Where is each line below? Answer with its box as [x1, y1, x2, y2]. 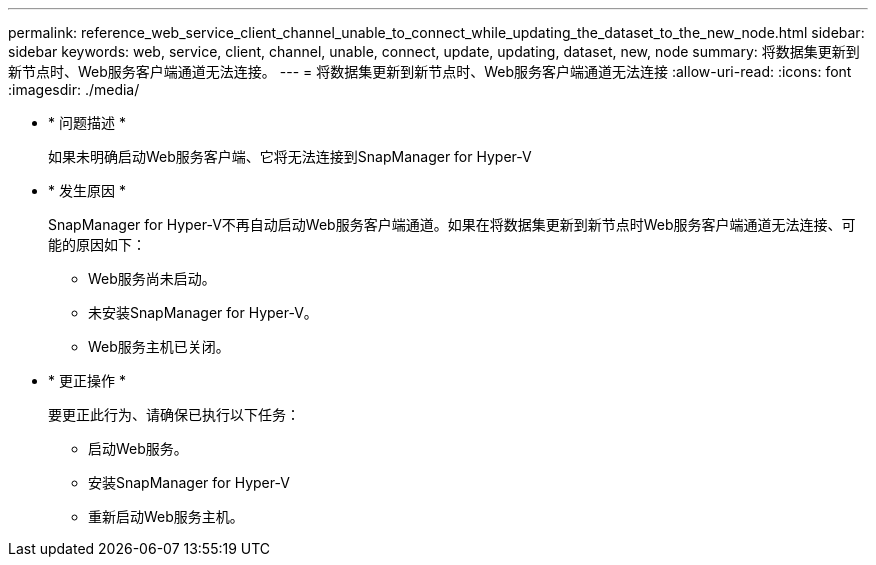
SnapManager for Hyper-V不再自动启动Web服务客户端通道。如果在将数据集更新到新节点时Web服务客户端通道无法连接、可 [48, 216, 856, 233]
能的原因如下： [48, 236, 146, 253]
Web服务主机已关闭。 [88, 338, 230, 355]
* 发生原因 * [48, 182, 126, 199]
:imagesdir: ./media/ [8, 81, 140, 98]
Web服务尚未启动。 [88, 270, 216, 287]
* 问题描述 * [48, 114, 126, 131]
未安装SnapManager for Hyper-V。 [88, 304, 318, 321]
